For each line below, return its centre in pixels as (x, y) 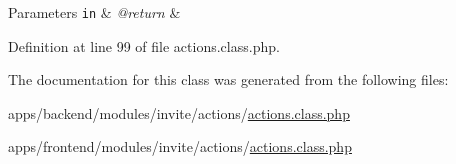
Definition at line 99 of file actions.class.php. (144, 45)
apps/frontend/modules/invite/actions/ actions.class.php (180, 146)
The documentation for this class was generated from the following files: (228, 79)
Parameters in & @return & (94, 12)
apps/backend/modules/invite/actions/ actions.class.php (179, 112)
